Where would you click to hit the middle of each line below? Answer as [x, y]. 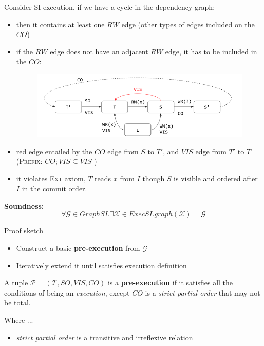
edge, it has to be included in [211, 51]
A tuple [16, 283]
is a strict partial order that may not [203, 292]
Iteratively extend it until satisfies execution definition [101, 265]
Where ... [19, 320]
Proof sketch [24, 231]
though [154, 178]
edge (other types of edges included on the [188, 24]
